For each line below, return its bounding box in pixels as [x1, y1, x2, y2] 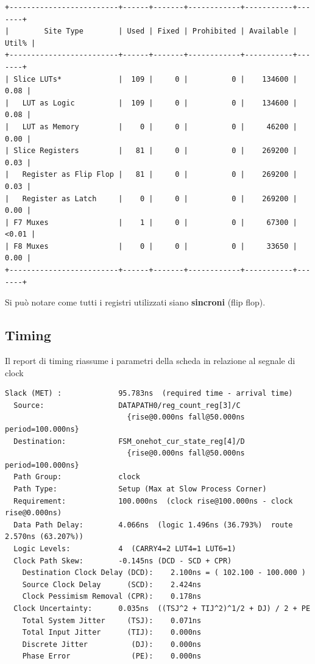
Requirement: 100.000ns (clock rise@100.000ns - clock [13, 496, 293, 505]
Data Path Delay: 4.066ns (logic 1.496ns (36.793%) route [13, 520, 293, 529]
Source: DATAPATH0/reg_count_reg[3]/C [13, 401, 241, 410]
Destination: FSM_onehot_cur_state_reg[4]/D [13, 437, 245, 446]
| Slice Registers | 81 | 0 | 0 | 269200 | [5, 146, 297, 155]
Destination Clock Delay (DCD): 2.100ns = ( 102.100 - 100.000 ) [22, 568, 306, 577]
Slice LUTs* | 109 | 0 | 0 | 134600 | [13, 74, 297, 84]
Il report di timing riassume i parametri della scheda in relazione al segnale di [5, 354, 296, 367]
